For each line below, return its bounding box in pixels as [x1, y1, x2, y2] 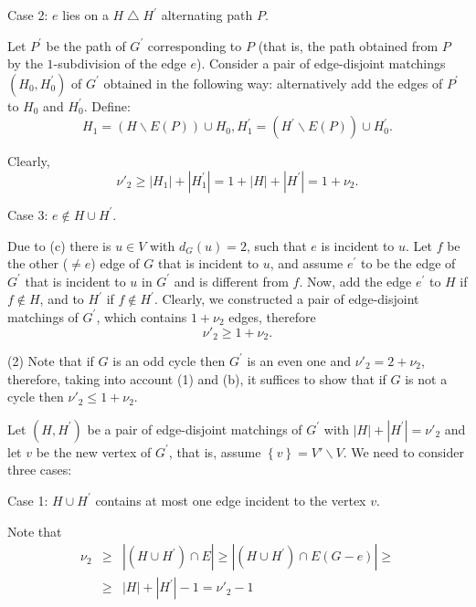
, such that [246, 235, 307, 255]
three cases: [7, 460, 72, 479]
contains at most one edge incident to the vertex [95, 490, 366, 509]
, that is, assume [168, 442, 261, 461]
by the [7, 54, 43, 73]
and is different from [174, 271, 289, 290]
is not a [405, 369, 448, 388]
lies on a [62, 5, 109, 24]
